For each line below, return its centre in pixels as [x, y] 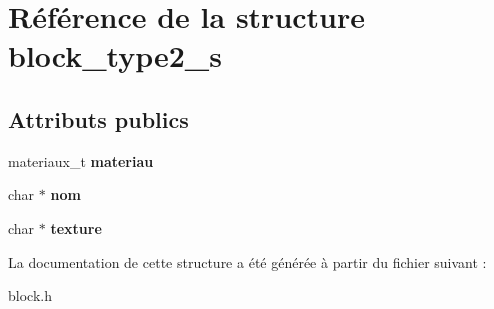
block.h [30, 295]
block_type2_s [115, 55]
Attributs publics [98, 118]
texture [76, 227]
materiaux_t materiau [81, 160]
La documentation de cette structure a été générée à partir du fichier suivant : [247, 261]
